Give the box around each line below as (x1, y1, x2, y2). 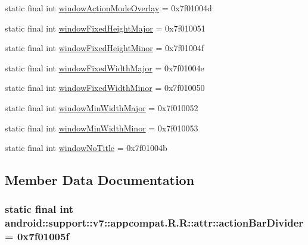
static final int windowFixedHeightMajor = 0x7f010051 (5, 21, 206, 34)
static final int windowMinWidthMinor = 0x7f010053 (5, 121, 198, 134)
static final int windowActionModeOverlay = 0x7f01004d (5, 2, 212, 14)
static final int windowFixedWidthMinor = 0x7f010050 (5, 81, 205, 94)
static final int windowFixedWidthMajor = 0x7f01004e (5, 61, 204, 74)
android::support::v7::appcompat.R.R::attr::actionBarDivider (5, 215, 304, 230)
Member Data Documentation (5, 171, 195, 189)
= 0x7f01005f (5, 229, 70, 244)
